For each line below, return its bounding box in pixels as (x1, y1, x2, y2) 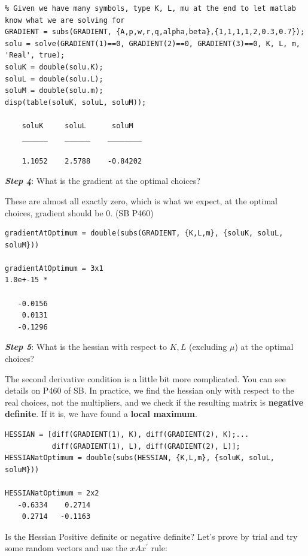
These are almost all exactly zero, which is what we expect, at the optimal (5, 194, 278, 207)
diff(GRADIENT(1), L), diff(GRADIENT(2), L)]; (51, 442, 240, 451)
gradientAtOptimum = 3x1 (5, 264, 103, 273)
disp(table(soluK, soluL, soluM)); (5, 98, 147, 107)
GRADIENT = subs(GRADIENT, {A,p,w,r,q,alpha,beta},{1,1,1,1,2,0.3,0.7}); (5, 28, 305, 37)
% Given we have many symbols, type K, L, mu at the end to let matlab (5, 4, 296, 13)
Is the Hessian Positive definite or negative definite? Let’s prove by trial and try (5, 530, 298, 542)
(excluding (188, 340, 227, 353)
